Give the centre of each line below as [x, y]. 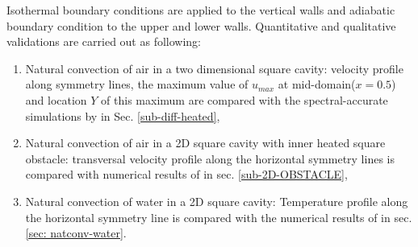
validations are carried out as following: [104, 41]
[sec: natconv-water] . [76, 233]
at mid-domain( [317, 84]
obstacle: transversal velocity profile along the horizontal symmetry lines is [210, 158]
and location [56, 99]
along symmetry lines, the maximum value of [137, 84]
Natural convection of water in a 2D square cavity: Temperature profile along [217, 201]
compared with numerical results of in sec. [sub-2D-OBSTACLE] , [186, 174]
